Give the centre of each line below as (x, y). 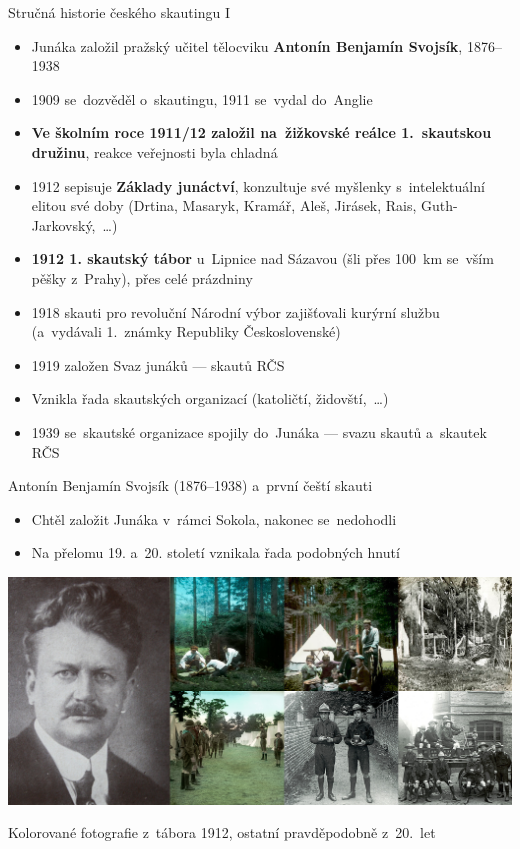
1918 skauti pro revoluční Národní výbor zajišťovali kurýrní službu (235, 311)
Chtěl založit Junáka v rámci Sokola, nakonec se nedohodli (214, 518)
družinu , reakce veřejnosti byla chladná (154, 151)
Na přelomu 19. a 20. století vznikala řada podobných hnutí (215, 552)
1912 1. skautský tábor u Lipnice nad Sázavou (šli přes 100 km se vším (262, 258)
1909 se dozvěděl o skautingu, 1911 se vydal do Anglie (202, 98)
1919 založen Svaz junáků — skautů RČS (158, 364)
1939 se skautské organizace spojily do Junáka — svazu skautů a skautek (259, 431)
